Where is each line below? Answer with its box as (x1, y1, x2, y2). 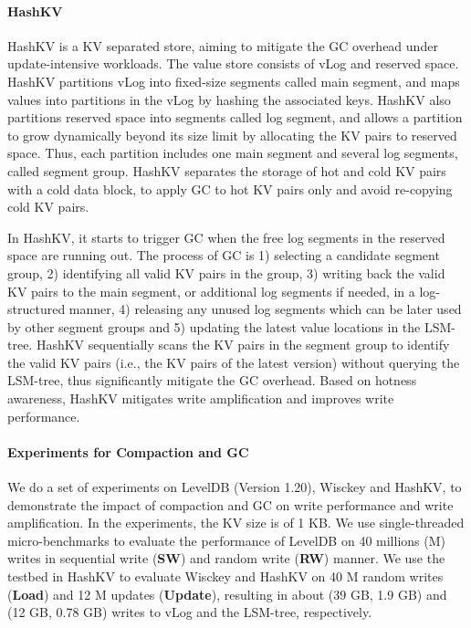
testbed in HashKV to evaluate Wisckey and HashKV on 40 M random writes (7, 567, 444, 586)
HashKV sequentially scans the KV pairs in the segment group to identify (36, 335, 450, 354)
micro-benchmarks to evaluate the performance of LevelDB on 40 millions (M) (7, 530, 445, 549)
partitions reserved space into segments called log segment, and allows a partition (7, 108, 463, 127)
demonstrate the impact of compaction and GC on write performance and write (7, 495, 454, 514)
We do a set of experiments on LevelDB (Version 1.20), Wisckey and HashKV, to (7, 477, 462, 497)
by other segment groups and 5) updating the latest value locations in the (7, 317, 421, 336)
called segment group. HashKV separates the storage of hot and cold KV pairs (7, 161, 446, 180)
